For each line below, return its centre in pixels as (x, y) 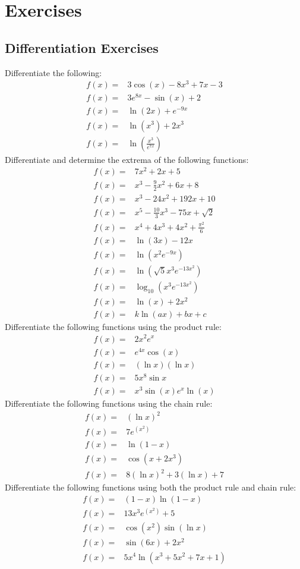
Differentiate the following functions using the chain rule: (109, 403)
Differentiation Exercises (82, 47)
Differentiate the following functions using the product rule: (113, 326)
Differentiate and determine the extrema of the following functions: (127, 159)
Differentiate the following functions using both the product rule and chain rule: (151, 487)
